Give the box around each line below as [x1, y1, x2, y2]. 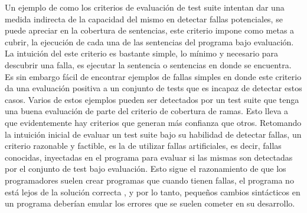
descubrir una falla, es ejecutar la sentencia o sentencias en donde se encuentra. [5, 58, 292, 71]
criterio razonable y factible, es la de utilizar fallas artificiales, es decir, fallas [5, 139, 282, 152]
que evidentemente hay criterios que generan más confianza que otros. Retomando [5, 116, 302, 128]
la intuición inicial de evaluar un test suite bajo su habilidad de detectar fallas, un [5, 128, 302, 140]
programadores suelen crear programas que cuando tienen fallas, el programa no [5, 174, 294, 186]
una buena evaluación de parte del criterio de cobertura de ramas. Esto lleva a [5, 105, 289, 117]
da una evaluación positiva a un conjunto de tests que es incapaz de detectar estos [5, 82, 302, 94]
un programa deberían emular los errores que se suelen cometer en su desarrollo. [5, 197, 295, 209]
